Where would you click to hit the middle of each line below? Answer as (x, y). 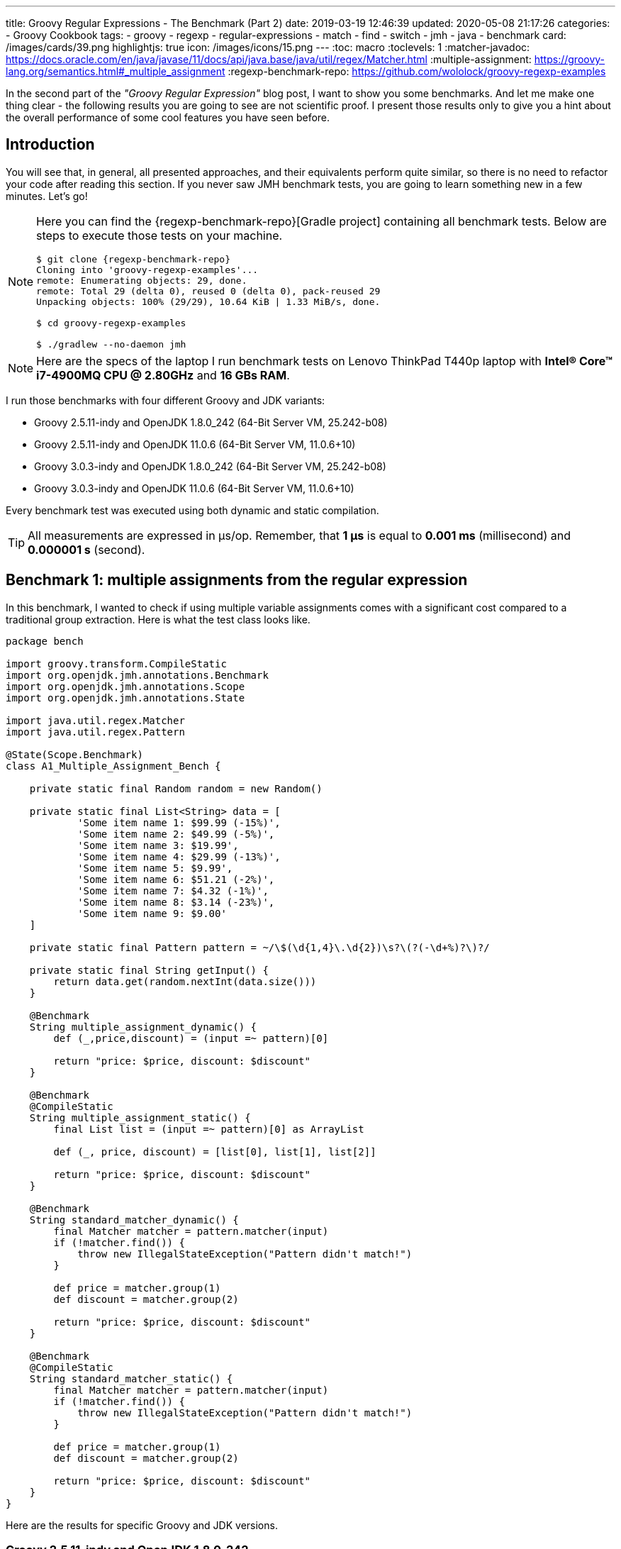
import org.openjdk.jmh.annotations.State (125, 698)
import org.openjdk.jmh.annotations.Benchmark (137, 675)
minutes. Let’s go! (47, 196)
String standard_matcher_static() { (131, 1378)
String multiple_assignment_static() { (140, 1117)
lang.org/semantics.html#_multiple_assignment (116, 71)
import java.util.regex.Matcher (95, 720)
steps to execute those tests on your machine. (160, 235)
